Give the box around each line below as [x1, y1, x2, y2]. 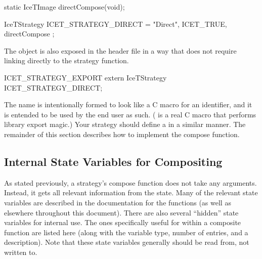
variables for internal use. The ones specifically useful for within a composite [4, 217, 241, 228]
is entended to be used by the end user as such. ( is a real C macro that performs [4, 109, 256, 119]
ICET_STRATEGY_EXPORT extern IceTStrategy [4, 72, 167, 82]
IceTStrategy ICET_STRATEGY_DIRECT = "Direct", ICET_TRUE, [4, 18, 227, 29]
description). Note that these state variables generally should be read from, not [4, 237, 249, 247]
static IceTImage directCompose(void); [4, 2, 125, 12]
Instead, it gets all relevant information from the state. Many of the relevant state [4, 187, 258, 198]
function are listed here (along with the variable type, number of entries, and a [4, 227, 248, 237]
